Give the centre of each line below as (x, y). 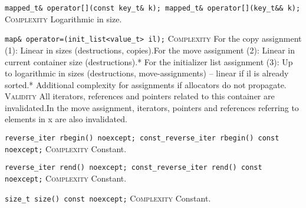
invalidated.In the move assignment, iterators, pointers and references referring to (152, 107)
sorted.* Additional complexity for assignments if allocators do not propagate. (146, 84)
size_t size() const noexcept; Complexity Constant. (108, 198)
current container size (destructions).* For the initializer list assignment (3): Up (149, 61)
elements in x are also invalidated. (66, 119)
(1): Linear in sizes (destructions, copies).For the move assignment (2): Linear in (150, 50)
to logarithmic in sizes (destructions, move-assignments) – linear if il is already (147, 73)
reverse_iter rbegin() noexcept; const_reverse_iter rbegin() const (142, 138)
